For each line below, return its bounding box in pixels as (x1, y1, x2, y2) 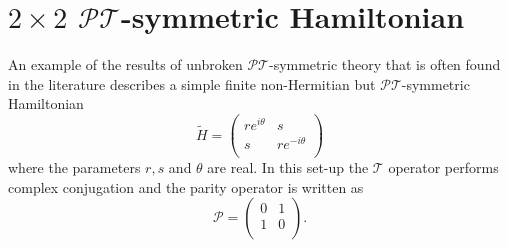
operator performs (388, 157, 499, 178)
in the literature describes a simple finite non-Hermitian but (8, 73, 376, 94)
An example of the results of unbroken (8, 54, 243, 75)
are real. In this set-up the (207, 157, 369, 178)
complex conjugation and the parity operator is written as (8, 176, 364, 197)
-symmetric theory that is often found (268, 54, 501, 75)
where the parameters (8, 157, 141, 178)
